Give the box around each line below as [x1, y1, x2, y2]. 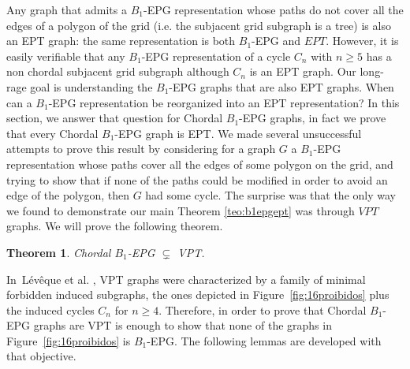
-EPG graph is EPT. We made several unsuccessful [114, 125, 362, 141]
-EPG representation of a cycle [141, 47, 291, 64]
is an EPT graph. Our [249, 63, 356, 80]
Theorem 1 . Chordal [6, 244, 111, 260]
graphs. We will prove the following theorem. [6, 218, 223, 234]
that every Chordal [6, 125, 99, 141]
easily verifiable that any [6, 47, 125, 64]
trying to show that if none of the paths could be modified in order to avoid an [6, 171, 388, 188]
